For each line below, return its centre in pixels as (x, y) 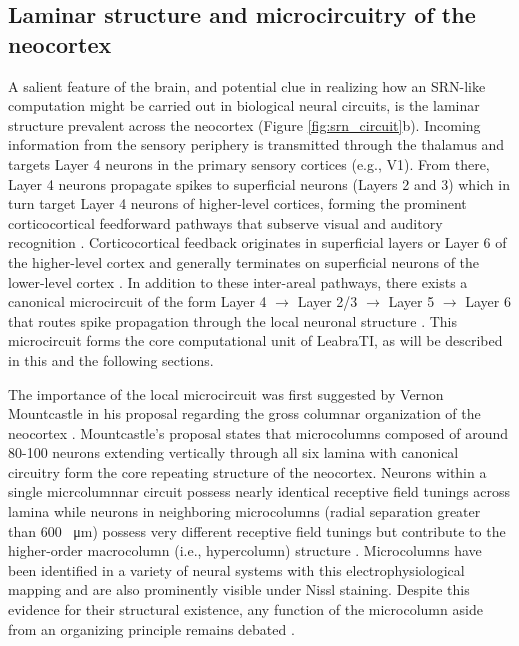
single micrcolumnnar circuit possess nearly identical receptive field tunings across (259, 491)
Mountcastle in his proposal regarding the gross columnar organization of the (244, 413)
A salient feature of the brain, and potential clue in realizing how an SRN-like (247, 85)
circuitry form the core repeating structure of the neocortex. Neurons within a (247, 471)
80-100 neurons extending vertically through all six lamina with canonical (233, 452)
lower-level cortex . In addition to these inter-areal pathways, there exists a (238, 281)
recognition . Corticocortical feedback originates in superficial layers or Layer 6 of (257, 242)
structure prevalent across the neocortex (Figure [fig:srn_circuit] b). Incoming (244, 124)
